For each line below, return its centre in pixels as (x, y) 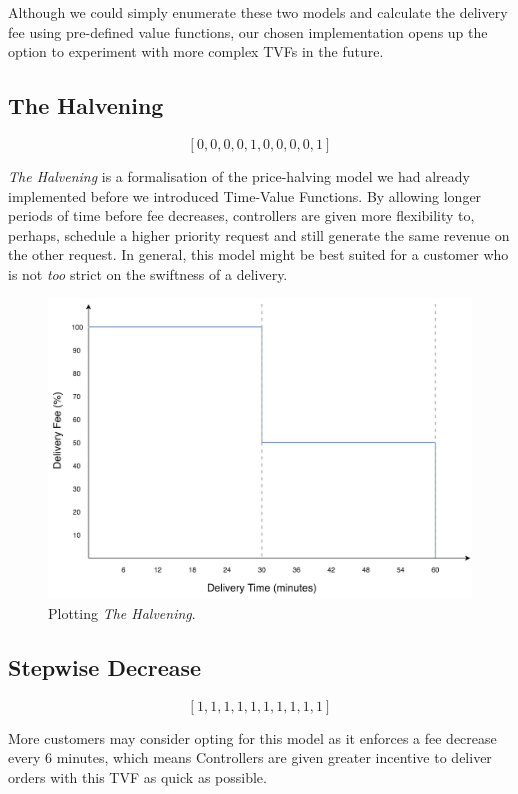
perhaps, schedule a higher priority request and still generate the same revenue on (259, 234)
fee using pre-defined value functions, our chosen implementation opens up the (248, 31)
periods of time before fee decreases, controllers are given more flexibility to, (241, 215)
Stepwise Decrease (105, 666)
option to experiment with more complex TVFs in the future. (196, 51)
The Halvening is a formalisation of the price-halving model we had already (239, 175)
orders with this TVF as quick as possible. (137, 776)
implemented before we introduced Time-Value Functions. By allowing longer (245, 195)
